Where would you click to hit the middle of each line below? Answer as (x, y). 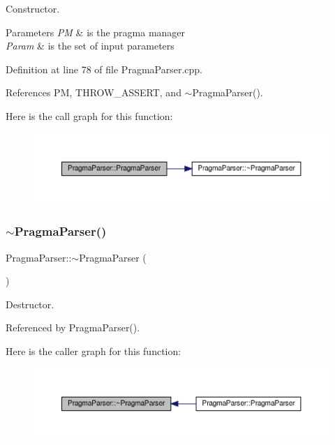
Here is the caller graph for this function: (94, 350)
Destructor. (30, 304)
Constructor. (33, 8)
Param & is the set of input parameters (90, 46)
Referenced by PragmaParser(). (73, 327)
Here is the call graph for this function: (89, 115)
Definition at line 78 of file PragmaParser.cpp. (104, 69)
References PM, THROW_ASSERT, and (94, 92)
